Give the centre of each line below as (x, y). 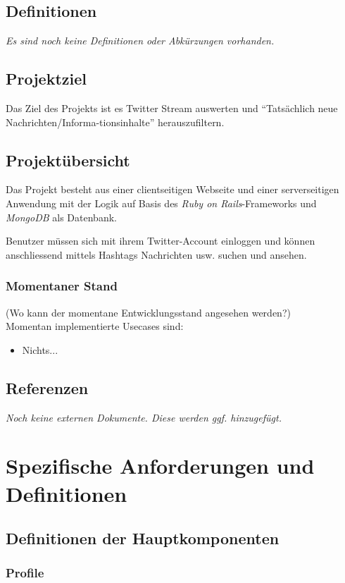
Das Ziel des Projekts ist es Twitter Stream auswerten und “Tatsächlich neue (172, 108)
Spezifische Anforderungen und (160, 466)
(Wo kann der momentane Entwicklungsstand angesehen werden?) (148, 312)
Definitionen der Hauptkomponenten (143, 538)
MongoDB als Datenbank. (61, 217)
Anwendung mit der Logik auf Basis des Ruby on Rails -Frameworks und (161, 203)
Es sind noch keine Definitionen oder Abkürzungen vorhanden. (140, 41)
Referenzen (47, 387)
